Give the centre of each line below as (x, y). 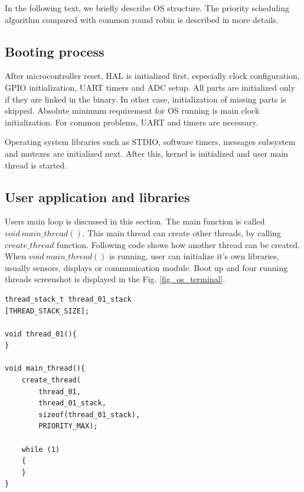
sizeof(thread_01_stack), (89, 415)
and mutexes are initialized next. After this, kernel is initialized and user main (146, 153)
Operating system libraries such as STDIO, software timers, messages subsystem (150, 142)
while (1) (41, 449)
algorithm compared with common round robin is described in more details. (142, 19)
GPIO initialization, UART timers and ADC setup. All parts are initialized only (150, 87)
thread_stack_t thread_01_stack (68, 299)
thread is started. (36, 165)
